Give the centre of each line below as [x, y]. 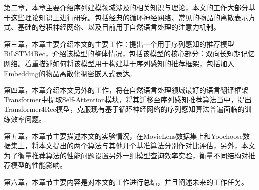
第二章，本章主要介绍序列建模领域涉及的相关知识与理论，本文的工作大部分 [126, 7]
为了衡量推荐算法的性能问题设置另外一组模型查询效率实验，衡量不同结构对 [126, 155]
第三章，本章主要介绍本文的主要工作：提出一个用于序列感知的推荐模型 [119, 44]
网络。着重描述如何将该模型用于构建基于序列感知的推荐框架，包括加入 [119, 63]
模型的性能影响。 [39, 165]
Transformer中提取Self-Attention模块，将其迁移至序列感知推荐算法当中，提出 [128, 99]
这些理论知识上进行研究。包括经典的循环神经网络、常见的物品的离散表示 [129, 17]
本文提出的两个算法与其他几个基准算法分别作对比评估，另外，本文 [147, 145]
